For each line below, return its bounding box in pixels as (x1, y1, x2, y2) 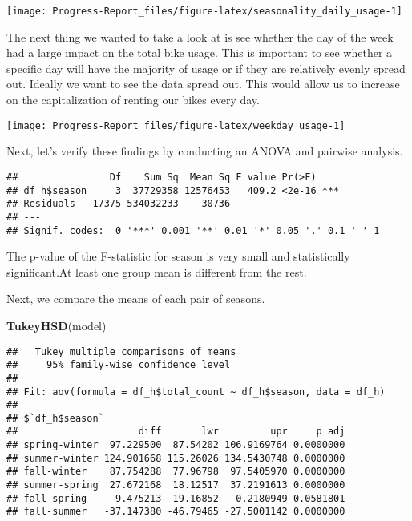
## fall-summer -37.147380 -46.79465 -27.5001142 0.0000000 (6, 506, 345, 518)
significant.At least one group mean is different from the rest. (6, 263, 307, 280)
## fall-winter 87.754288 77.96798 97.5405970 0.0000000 (6, 466, 345, 478)
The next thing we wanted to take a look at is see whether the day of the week (6, 28, 394, 45)
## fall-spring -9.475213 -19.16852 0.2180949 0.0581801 (6, 492, 345, 504)
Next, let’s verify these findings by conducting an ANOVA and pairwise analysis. (6, 143, 403, 160)
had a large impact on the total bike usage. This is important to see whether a (6, 44, 393, 61)
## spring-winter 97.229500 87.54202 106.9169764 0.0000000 (6, 439, 345, 451)
